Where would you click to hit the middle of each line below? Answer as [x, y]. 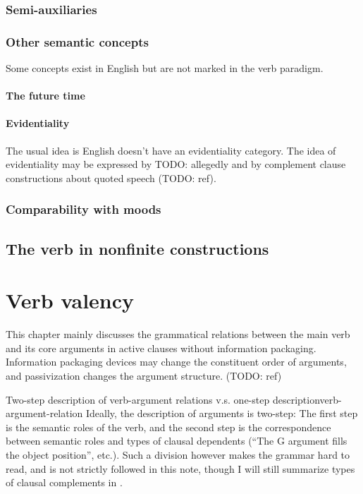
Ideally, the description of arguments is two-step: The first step [222, 413]
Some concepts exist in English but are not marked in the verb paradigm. [165, 68]
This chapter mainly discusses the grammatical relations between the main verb [178, 334]
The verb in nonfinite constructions [137, 248]
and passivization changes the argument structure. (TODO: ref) [144, 375]
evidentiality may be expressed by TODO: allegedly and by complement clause [176, 164]
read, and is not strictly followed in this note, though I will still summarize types [180, 468]
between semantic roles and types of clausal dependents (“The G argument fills [177, 441]
